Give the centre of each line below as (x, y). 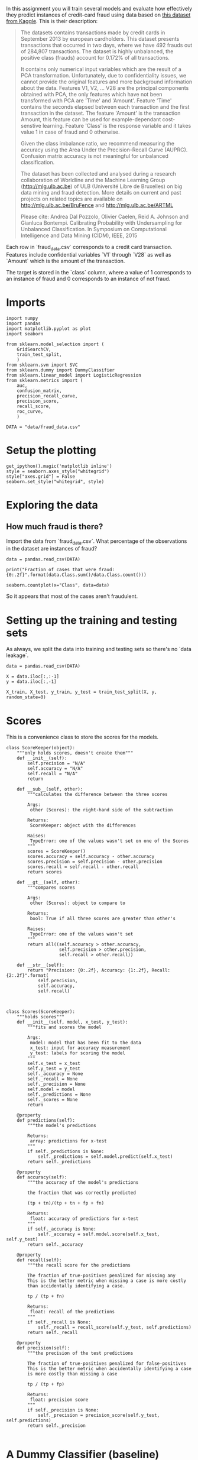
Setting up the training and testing (92, 620)
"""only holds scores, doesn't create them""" (75, 753)
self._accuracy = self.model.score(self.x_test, (99, 1234)
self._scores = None (53, 1100)
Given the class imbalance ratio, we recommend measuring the (97, 143)
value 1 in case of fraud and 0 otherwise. (70, 132)
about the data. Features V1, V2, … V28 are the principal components (105, 88)
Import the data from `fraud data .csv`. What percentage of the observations (97, 542)
